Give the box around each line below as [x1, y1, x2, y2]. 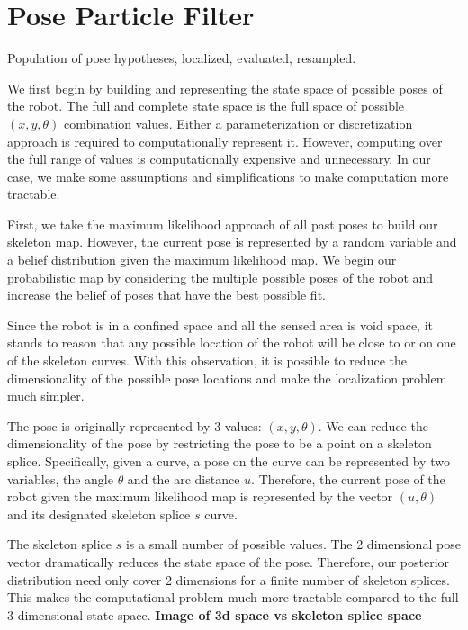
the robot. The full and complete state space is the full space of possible [7, 96, 405, 115]
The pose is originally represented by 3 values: [7, 416, 262, 435]
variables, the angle [7, 469, 113, 488]
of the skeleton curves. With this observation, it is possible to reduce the [7, 351, 407, 370]
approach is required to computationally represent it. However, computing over [7, 131, 443, 150]
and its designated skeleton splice [7, 504, 191, 523]
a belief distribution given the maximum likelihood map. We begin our [7, 250, 397, 269]
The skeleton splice [7, 535, 112, 553]
